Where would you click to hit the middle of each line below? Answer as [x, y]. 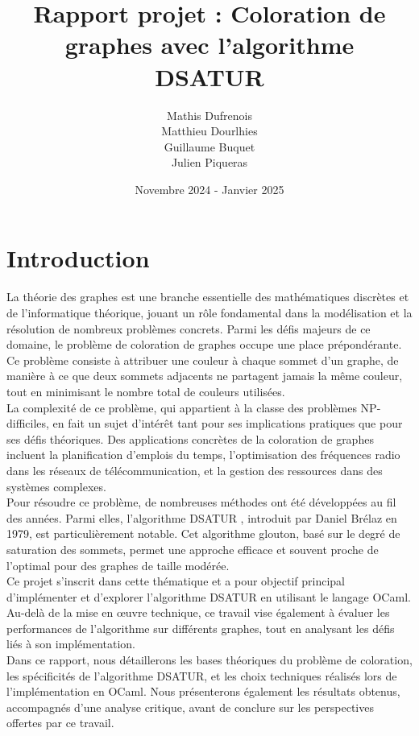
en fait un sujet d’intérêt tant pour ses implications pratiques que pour [228, 423]
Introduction [78, 258]
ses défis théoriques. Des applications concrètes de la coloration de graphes [190, 438]
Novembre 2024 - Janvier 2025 [209, 189]
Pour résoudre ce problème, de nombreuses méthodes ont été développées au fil [201, 502]
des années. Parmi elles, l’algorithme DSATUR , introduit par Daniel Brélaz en [202, 517]
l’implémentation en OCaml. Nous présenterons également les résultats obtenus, [203, 691]
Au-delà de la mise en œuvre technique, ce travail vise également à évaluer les [198, 612]
